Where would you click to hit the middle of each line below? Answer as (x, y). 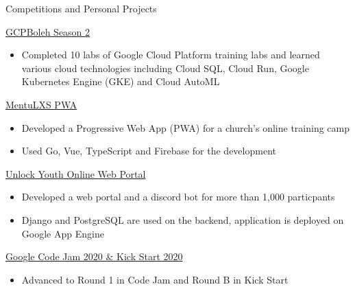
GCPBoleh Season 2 (48, 31)
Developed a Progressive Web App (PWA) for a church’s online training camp (185, 127)
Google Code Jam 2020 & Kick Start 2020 (94, 256)
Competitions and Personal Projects (81, 8)
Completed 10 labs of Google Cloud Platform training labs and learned (171, 55)
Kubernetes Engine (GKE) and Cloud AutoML (121, 81)
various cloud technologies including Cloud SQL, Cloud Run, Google (165, 68)
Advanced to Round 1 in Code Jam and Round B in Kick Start (155, 279)
